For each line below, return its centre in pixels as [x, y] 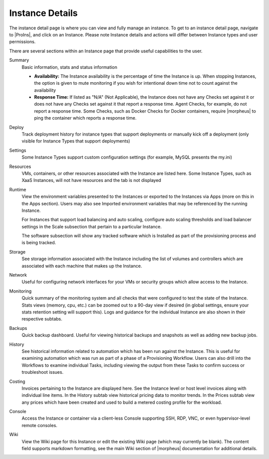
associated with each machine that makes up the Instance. [82, 266]
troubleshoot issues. [43, 372]
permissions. [22, 42]
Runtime [18, 189]
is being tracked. [39, 243]
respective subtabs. [42, 319]
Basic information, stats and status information [69, 67]
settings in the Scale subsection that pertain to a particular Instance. [92, 226]
